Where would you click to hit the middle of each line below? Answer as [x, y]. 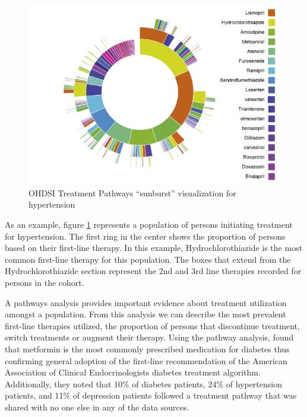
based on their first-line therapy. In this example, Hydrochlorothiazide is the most [154, 248]
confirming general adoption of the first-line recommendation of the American [146, 360]
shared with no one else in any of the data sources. [97, 407]
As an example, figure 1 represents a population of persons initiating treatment [149, 225]
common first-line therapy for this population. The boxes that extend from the [148, 259]
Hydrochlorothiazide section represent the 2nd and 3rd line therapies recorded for [153, 271]
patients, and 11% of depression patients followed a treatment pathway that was [151, 395]
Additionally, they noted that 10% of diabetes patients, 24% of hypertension [143, 383]
